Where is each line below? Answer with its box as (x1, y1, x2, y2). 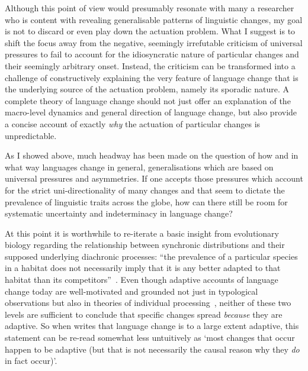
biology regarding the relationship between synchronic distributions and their (5, 238, 285, 251)
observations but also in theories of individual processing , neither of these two (5, 296, 291, 309)
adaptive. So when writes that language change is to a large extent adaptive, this (5, 320, 299, 332)
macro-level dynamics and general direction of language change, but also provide (5, 106, 297, 118)
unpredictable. (5, 129, 57, 141)
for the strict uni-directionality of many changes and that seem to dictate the (5, 183, 285, 196)
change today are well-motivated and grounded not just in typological (5, 285, 258, 297)
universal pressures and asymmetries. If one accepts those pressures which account (5, 172, 303, 185)
